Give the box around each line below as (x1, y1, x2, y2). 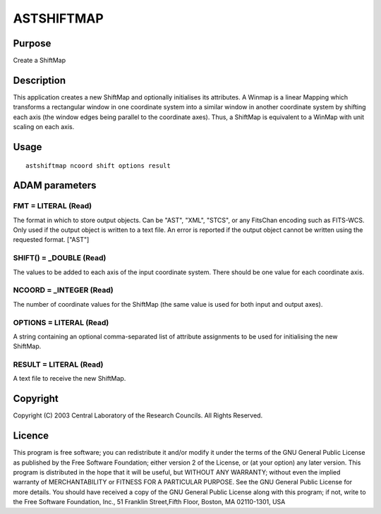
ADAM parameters (13, 180, 97, 192)
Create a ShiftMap (13, 56, 66, 65)
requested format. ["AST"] (13, 235, 90, 244)
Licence (13, 430, 49, 442)
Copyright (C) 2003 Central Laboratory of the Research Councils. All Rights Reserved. (13, 411, 263, 420)
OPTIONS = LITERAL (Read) (13, 317, 109, 327)
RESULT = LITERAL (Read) (13, 360, 104, 369)
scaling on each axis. (13, 123, 75, 131)
